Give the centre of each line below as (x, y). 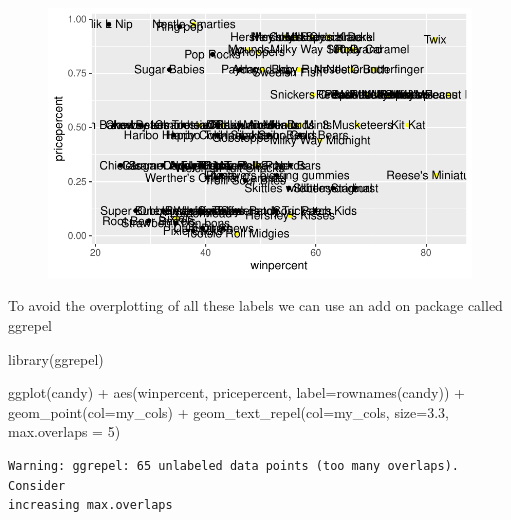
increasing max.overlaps (90, 505)
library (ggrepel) (56, 358)
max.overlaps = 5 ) (64, 431)
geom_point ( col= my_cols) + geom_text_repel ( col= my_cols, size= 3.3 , (228, 411)
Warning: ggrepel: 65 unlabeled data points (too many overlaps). (234, 465)
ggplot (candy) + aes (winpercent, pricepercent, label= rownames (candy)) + (236, 392)
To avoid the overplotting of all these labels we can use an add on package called (255, 305)
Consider (37, 485)
